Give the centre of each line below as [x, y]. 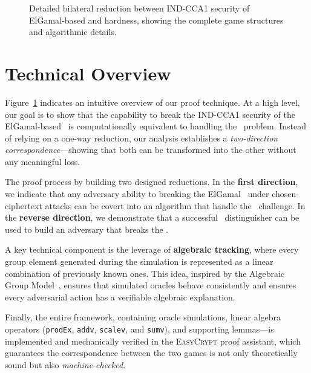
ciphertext [24, 205]
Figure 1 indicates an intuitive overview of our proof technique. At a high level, [152, 102]
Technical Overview [88, 73]
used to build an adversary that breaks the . [87, 229]
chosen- [285, 194]
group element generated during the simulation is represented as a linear [139, 261]
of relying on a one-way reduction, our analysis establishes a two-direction [142, 138]
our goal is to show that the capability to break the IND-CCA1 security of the [150, 114]
